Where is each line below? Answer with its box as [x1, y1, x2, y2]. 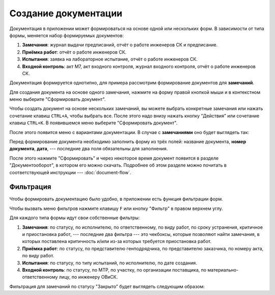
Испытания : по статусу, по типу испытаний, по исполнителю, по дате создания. [22, 260, 197, 266]
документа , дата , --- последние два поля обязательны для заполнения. [9, 146, 168, 152]
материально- [207, 267, 239, 273]
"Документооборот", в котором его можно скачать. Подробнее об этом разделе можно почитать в [9, 162, 227, 168]
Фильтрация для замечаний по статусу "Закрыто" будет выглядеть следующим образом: [9, 283, 205, 289]
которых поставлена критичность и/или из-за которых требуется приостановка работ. [22, 238, 211, 245]
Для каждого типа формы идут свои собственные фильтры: [9, 214, 140, 221]
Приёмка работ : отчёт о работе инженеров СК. [22, 49, 127, 55]
